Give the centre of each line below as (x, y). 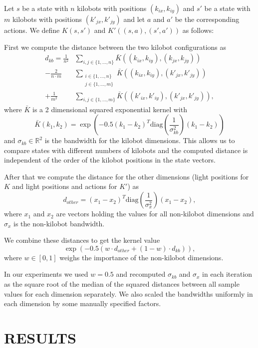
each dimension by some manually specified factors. (83, 303)
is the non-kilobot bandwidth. (59, 223)
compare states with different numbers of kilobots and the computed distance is (126, 150)
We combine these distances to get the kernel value (82, 240)
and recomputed (141, 274)
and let (134, 19)
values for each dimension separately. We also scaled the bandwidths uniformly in (129, 293)
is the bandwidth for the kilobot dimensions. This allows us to (140, 140)
